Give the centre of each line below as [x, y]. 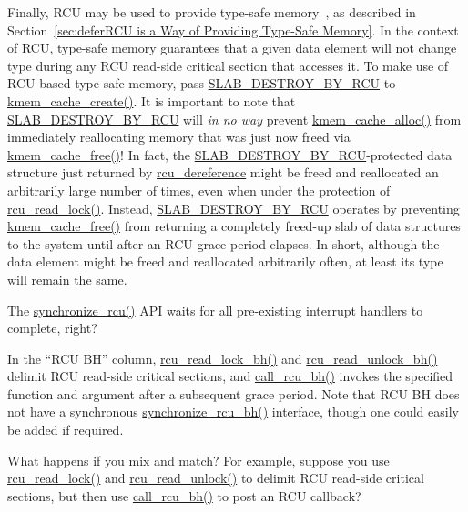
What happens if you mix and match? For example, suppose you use [198, 460]
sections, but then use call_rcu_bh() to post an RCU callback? [184, 495]
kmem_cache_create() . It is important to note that [152, 100]
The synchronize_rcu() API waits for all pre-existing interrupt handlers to [215, 310]
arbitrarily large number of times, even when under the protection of [199, 190]
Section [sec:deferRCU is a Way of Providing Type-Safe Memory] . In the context [233, 30]
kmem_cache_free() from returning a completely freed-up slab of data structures [234, 226]
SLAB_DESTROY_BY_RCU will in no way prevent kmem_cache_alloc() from [234, 119]
